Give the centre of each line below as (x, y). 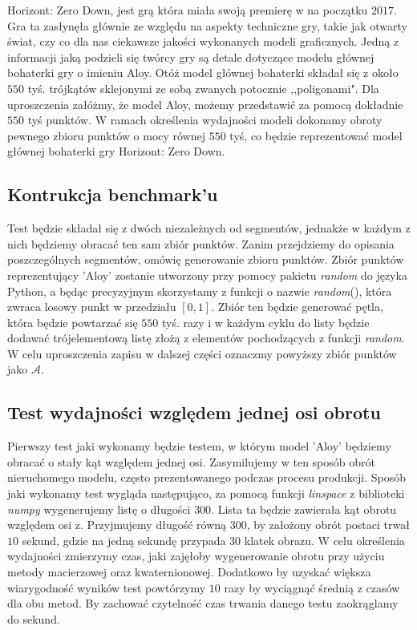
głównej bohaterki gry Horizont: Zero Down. (116, 151)
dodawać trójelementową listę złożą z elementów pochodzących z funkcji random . (206, 338)
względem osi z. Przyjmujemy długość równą (117, 525)
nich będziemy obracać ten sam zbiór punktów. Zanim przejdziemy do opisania (201, 243)
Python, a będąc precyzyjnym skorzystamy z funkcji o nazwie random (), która (200, 291)
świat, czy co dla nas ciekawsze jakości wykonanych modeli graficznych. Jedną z (203, 41)
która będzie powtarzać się (73, 322)
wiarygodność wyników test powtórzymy (107, 587)
